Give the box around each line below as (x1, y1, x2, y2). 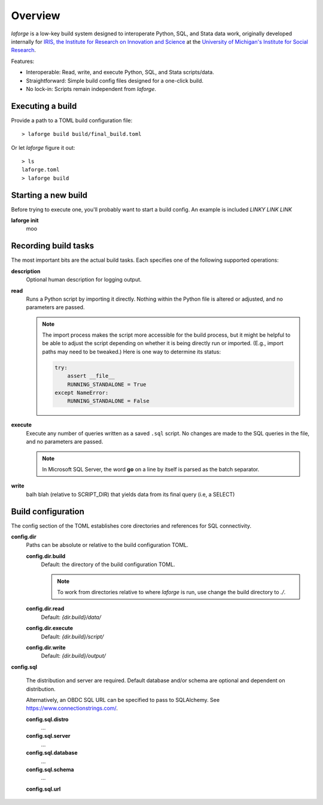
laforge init (11, 217, 39, 224)
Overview (11, 9, 60, 22)
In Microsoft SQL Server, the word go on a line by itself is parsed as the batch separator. (42, 465, 260, 473)
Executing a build (11, 101, 77, 111)
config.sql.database (26, 749, 78, 756)
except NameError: (54, 389, 109, 397)
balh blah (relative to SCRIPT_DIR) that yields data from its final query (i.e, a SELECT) (26, 491, 235, 498)
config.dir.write (26, 644, 66, 651)
